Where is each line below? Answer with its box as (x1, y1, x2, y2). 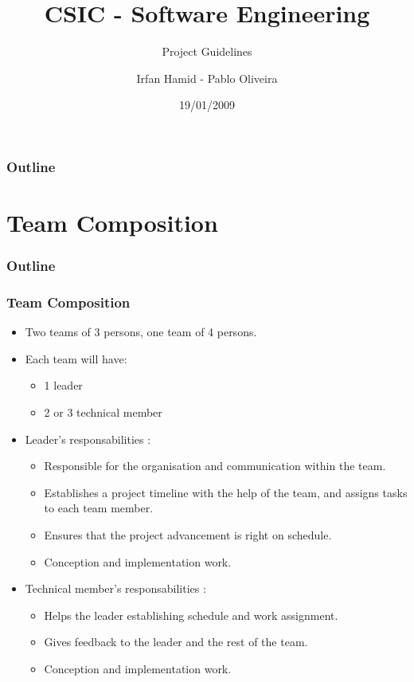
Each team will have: (25, 350, 127, 366)
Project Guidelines (162, 43, 252, 60)
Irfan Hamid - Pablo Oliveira (136, 69, 278, 86)
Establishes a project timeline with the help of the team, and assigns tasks (44, 484, 408, 500)
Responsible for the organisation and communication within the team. (44, 457, 386, 474)
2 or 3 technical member (44, 404, 162, 421)
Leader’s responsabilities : (25, 430, 151, 447)
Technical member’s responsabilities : (25, 580, 206, 597)
